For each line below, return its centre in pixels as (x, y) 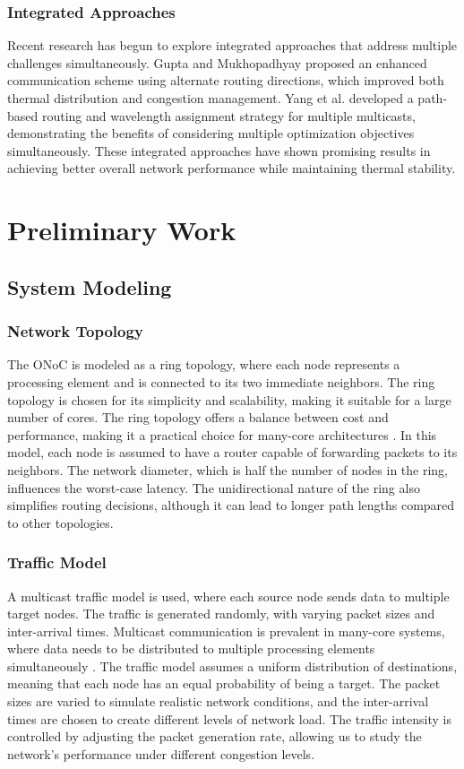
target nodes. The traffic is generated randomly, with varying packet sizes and (221, 613)
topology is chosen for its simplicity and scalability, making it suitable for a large (229, 399)
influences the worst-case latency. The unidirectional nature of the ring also (214, 487)
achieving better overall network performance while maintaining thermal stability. (232, 168)
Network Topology (75, 331)
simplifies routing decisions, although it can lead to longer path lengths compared (231, 505)
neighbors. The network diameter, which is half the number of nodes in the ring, (228, 469)
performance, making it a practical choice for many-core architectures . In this (222, 434)
